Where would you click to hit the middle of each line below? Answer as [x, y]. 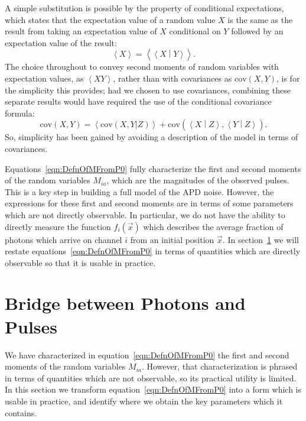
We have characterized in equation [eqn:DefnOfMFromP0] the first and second [147, 354]
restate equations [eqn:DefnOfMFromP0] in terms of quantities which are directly [153, 251]
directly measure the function [58, 226]
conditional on [195, 31]
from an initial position [172, 239]
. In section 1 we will [261, 239]
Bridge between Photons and [125, 303]
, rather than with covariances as [172, 78]
